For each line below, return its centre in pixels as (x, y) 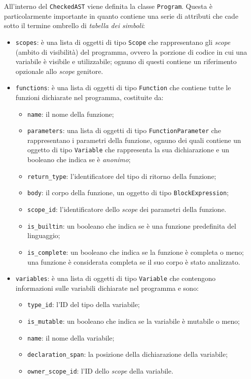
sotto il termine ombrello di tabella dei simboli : (74, 25)
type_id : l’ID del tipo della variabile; (84, 304)
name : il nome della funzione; (71, 114)
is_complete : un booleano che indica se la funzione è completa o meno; (136, 252)
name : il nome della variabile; (71, 337)
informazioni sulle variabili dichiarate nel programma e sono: (107, 288)
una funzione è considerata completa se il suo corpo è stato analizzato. (134, 261)
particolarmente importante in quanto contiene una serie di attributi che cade (121, 16)
